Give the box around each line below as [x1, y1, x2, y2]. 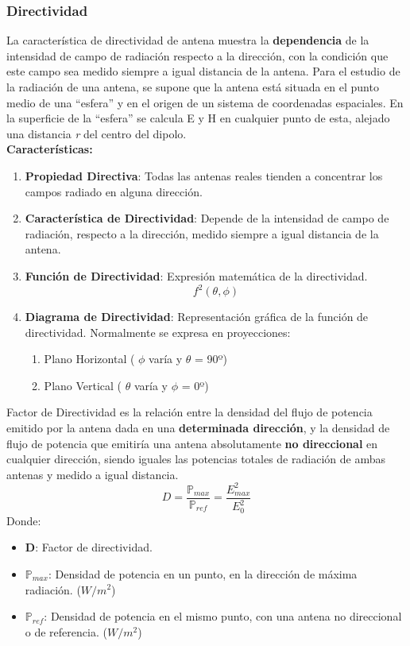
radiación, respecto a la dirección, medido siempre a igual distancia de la [25, 225, 379, 242]
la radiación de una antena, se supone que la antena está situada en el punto [6, 79, 379, 95]
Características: [6, 141, 93, 157]
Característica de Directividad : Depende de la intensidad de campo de [25, 210, 389, 226]
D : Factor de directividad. [25, 539, 153, 555]
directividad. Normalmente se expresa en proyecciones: [25, 323, 291, 340]
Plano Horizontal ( [44, 350, 135, 367]
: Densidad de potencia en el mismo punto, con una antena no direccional [44, 608, 402, 625]
